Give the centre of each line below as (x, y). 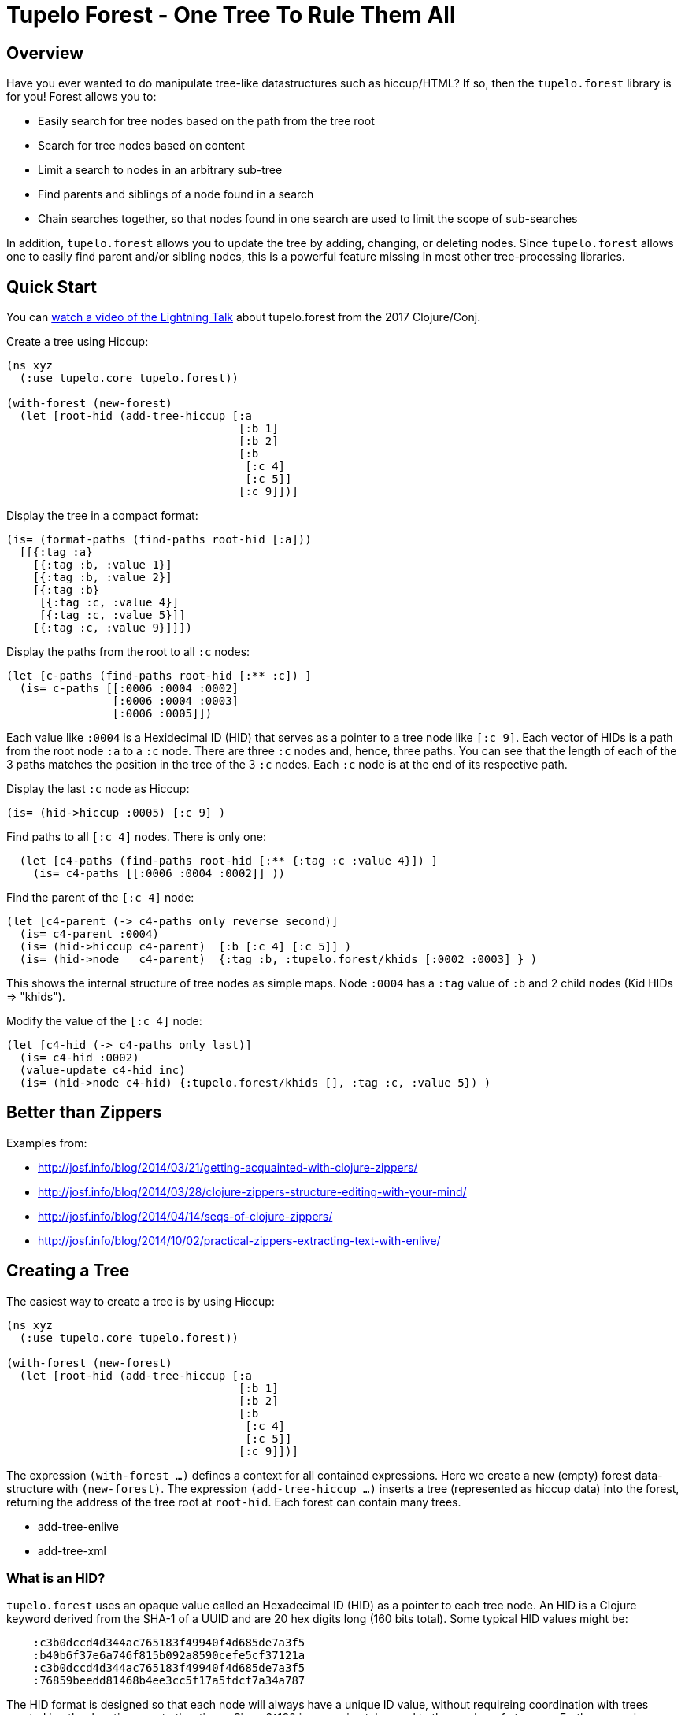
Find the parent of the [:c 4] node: (100, 898)
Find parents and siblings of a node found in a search (176, 194)
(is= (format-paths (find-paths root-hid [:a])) (159, 540)
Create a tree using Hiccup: (78, 342)
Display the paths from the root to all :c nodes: (128, 652)
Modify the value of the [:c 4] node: (104, 1021)
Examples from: (47, 1143)
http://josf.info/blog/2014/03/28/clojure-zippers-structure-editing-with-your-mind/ (252, 1191)
